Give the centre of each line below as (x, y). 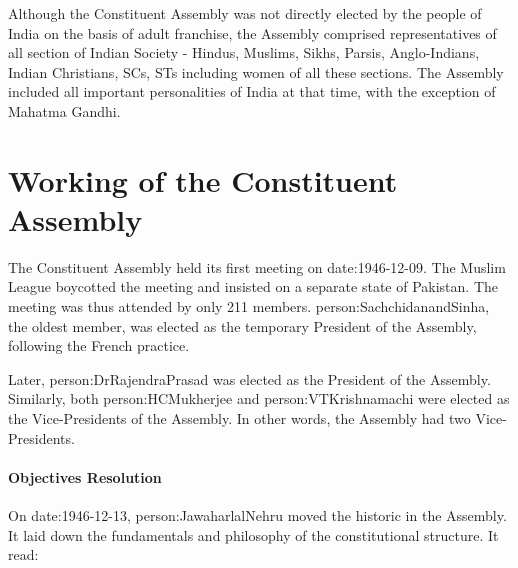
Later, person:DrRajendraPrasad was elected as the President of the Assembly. (249, 378)
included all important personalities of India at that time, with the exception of (252, 91)
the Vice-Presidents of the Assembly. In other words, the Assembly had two (239, 418)
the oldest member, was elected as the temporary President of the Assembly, (242, 325)
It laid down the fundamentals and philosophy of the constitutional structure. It (253, 534)
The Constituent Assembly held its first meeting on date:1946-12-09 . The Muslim (257, 266)
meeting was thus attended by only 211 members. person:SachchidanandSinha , (249, 306)
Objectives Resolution (85, 476)
